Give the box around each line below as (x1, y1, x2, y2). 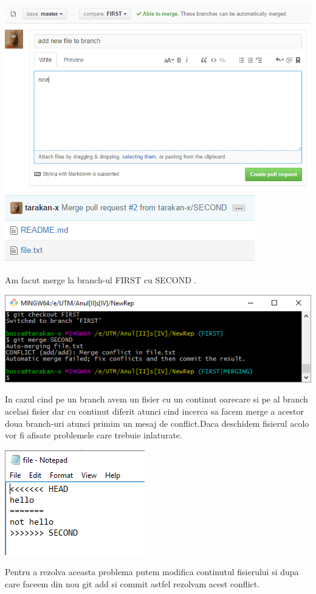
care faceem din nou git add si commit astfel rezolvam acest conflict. (5, 577, 260, 590)
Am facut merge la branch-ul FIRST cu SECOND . (5, 274, 197, 286)
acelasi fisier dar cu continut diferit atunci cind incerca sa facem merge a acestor (5, 404, 304, 417)
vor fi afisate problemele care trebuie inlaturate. (5, 429, 182, 441)
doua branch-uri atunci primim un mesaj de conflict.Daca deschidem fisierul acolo (5, 416, 309, 429)
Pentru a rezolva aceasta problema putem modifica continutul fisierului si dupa (5, 565, 299, 578)
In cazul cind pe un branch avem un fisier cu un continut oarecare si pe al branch (5, 393, 308, 406)
